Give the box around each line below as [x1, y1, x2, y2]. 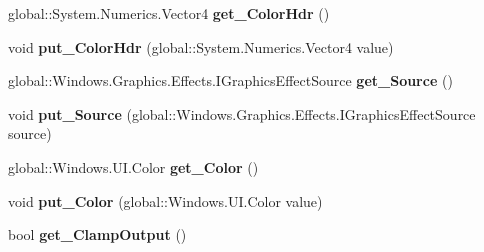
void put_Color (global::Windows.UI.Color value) [8, 190, 323, 211]
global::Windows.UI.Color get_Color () [8, 156, 259, 177]
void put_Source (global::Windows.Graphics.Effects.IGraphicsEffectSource [8, 103, 476, 124]
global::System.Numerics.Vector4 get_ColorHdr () [8, 3, 330, 23]
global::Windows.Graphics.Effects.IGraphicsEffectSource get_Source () [8, 70, 453, 91]
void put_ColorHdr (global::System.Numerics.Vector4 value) [8, 36, 394, 57]
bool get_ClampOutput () [8, 224, 187, 245]
